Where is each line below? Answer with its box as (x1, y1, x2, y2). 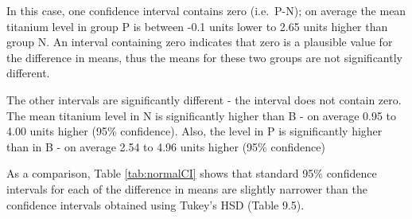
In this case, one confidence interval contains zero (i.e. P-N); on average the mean (6, 2, 406, 18)
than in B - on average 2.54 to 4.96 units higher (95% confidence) (6, 138, 325, 154)
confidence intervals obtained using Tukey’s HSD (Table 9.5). (6, 196, 305, 213)
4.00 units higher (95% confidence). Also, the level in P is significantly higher (6, 123, 383, 139)
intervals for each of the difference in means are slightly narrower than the (6, 180, 367, 197)
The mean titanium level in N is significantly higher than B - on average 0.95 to (6, 107, 397, 123)
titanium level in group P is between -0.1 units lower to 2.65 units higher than (6, 18, 388, 34)
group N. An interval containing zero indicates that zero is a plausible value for (6, 33, 393, 50)
